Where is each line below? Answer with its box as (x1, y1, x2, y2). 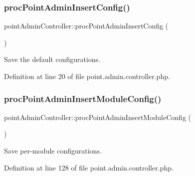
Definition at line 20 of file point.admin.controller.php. (4, 71, 170, 81)
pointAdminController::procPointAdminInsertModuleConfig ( (4, 111, 192, 122)
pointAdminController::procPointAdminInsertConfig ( (4, 20, 169, 31)
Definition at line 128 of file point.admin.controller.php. (4, 162, 174, 172)
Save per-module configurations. (4, 145, 102, 155)
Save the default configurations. (4, 54, 101, 64)
